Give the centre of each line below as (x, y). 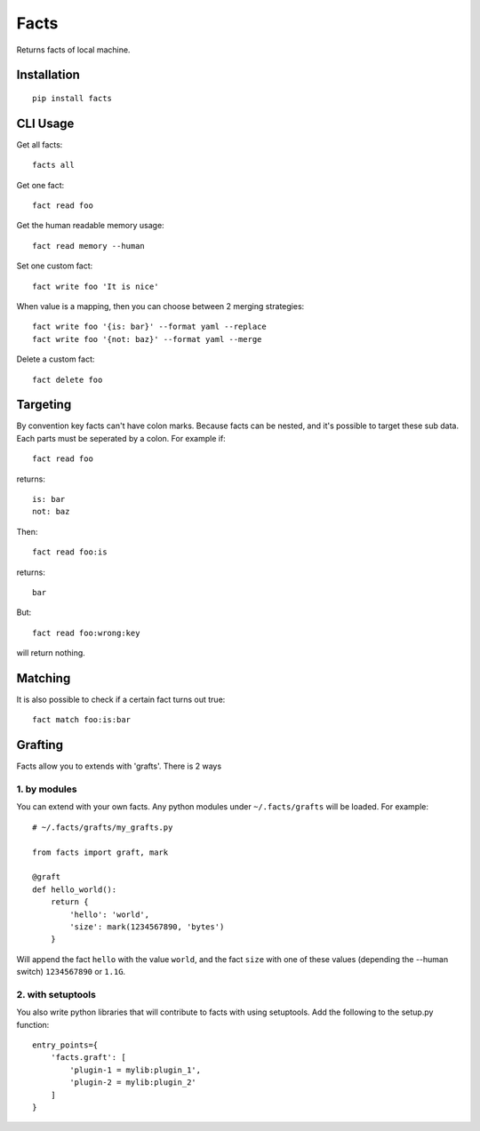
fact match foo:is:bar (82, 720)
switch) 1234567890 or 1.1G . (71, 972)
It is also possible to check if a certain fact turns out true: (121, 700)
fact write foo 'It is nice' (96, 286)
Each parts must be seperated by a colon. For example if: (121, 438)
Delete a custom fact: (56, 359)
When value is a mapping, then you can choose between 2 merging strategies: (160, 306)
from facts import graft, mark (100, 852)
